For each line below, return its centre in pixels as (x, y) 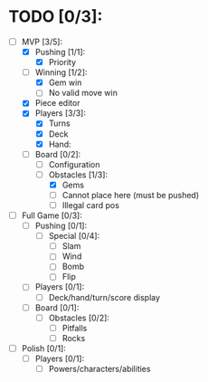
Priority (62, 62)
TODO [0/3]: (56, 17)
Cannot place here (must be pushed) (131, 195)
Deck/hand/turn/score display (104, 297)
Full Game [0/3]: (52, 215)
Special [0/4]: (74, 236)
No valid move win (83, 93)
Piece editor (57, 103)
